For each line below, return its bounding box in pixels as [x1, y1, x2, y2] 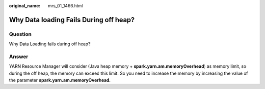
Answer [9, 53, 28, 60]
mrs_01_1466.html [48, 3, 83, 8]
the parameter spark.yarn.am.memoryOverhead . [9, 77, 110, 83]
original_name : [9, 3, 41, 8]
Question [9, 30, 32, 37]
